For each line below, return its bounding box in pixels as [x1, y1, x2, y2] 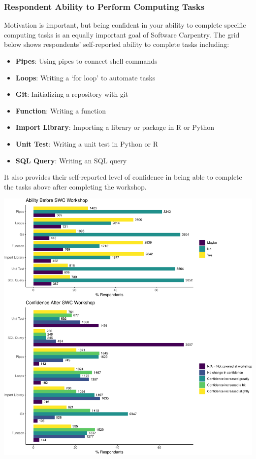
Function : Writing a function [15, 105, 106, 115]
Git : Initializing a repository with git [15, 89, 128, 99]
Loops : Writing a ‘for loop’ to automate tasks [15, 72, 156, 82]
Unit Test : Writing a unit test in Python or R [15, 138, 158, 149]
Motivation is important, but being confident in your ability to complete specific [4, 20, 246, 30]
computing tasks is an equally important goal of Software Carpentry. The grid [4, 29, 240, 39]
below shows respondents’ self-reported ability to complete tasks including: [4, 39, 229, 49]
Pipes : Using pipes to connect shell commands [15, 56, 158, 66]
